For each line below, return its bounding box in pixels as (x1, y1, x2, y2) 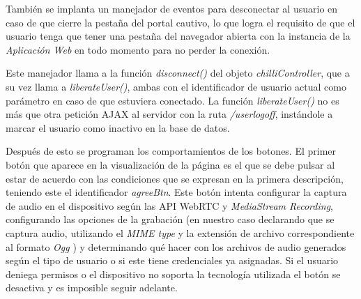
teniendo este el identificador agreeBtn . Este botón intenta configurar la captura (6, 185, 347, 199)
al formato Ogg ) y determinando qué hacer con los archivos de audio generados (6, 239, 346, 254)
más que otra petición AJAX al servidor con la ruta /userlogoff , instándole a (6, 107, 333, 121)
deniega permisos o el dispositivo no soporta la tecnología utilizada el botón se (6, 266, 341, 281)
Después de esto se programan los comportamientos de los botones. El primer (6, 144, 337, 158)
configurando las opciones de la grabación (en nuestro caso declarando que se (6, 212, 335, 227)
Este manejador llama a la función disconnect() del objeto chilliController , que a (6, 66, 350, 80)
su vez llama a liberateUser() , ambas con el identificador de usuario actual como (6, 79, 346, 93)
